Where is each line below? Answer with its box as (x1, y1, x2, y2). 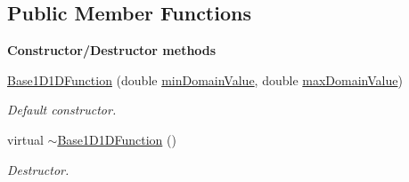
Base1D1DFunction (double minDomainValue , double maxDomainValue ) (7, 70, 403, 89)
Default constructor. (7, 100, 117, 119)
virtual (7, 130, 44, 148)
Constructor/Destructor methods (7, 41, 217, 59)
